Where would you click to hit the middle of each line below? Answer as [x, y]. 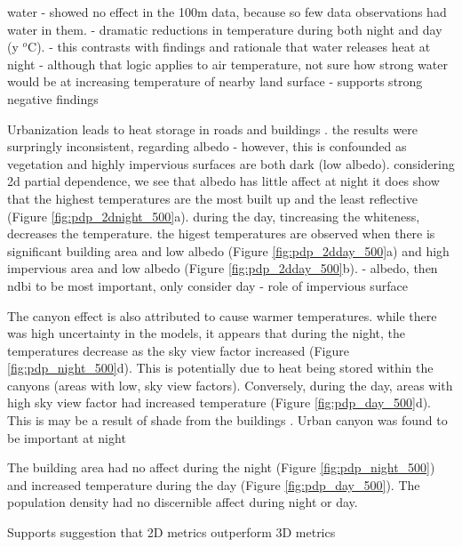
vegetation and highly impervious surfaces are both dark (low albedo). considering [231, 163]
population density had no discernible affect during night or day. [183, 502]
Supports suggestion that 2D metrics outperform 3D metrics [171, 532]
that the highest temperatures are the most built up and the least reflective [213, 198]
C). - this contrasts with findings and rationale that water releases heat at [229, 47]
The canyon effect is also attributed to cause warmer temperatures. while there [222, 315]
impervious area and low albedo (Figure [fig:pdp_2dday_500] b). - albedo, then [223, 268]
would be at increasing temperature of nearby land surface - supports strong [215, 81]
